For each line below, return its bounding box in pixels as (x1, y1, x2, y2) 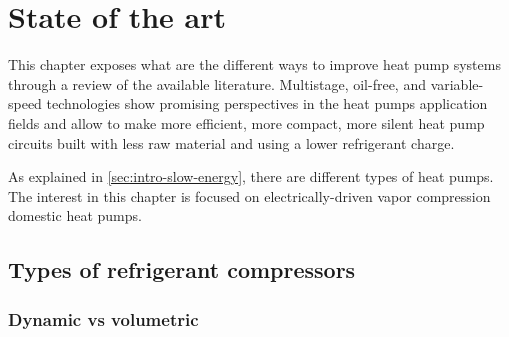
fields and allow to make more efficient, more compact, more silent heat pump (8, 112, 485, 133)
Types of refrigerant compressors (8, 254, 356, 285)
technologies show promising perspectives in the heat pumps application (46, 93, 488, 114)
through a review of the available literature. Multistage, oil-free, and (8, 73, 426, 94)
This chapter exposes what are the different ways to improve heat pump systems (8, 54, 501, 75)
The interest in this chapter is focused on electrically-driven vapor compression (8, 185, 491, 206)
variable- (430, 73, 484, 94)
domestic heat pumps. (8, 205, 142, 226)
